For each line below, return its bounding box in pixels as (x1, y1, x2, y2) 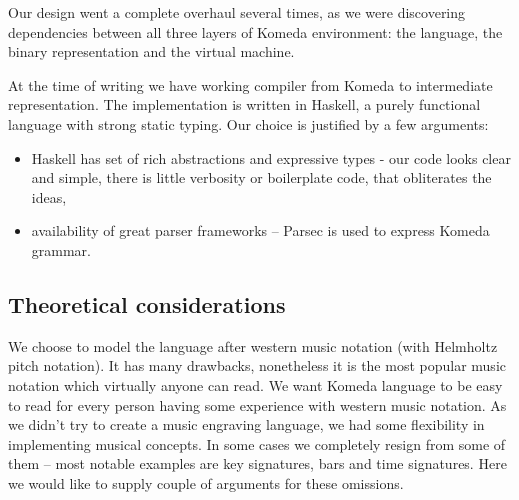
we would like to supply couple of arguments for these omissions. (8, 472, 404, 493)
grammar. (31, 239, 91, 260)
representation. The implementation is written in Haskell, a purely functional (8, 94, 481, 115)
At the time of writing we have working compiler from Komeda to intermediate (8, 74, 493, 95)
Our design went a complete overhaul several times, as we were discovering (8, 2, 466, 22)
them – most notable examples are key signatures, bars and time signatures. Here (8, 453, 507, 474)
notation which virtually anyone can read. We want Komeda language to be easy (8, 374, 503, 395)
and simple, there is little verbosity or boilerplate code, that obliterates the (31, 167, 492, 188)
